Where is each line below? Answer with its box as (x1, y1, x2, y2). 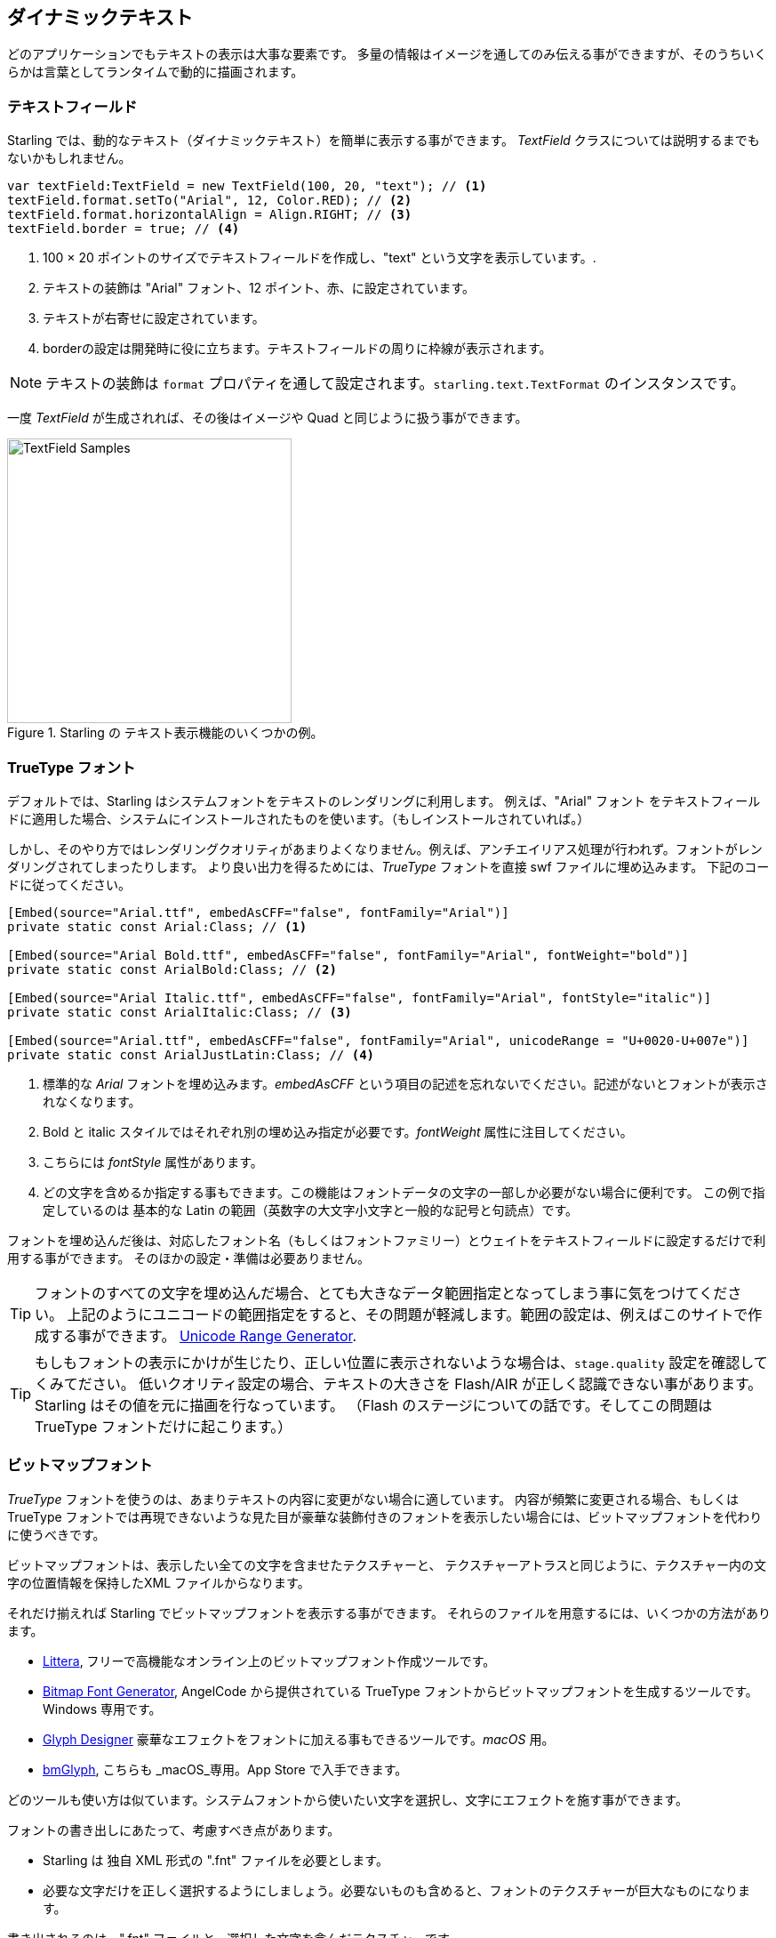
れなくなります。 (43, 1093, 141, 1109)
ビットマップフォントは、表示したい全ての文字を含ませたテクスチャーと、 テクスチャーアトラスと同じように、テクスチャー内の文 (7, 1556, 767, 1572)
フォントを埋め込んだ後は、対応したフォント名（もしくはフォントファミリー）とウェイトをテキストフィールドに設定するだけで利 (7, 1232, 766, 1248)
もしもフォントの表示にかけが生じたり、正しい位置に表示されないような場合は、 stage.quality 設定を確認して (35, 1353, 768, 1371)
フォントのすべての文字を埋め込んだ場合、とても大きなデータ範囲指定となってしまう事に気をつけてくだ (35, 1283, 728, 1302)
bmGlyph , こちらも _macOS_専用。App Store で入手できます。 (43, 1761, 408, 1777)
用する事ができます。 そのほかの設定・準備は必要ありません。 (7, 1250, 371, 1266)
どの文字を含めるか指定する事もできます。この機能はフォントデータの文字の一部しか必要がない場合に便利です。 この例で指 (43, 1184, 765, 1200)
